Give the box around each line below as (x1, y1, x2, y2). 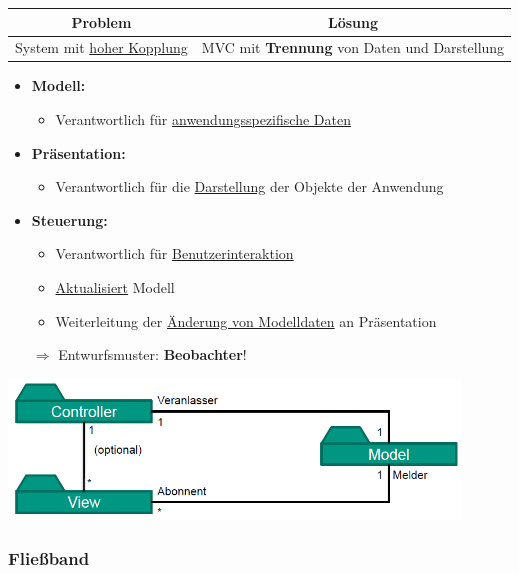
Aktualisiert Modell (55, 277, 175, 297)
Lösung (327, 11, 378, 32)
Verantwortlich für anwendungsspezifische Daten (55, 109, 351, 130)
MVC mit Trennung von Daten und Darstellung (201, 37, 505, 58)
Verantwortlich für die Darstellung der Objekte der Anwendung (55, 176, 444, 197)
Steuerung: (31, 209, 108, 230)
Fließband (8, 546, 90, 571)
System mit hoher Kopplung (15, 37, 188, 58)
